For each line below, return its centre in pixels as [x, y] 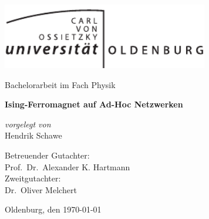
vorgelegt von [28, 124]
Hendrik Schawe [33, 135]
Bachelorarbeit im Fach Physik [60, 84]
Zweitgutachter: [33, 178]
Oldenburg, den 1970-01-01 [53, 209]
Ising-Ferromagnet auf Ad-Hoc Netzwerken [94, 104]
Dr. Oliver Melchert [41, 189]
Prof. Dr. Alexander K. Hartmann [68, 166]
